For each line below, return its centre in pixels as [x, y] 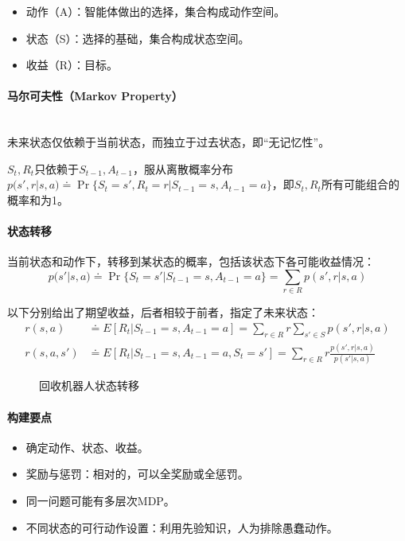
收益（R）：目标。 [72, 65]
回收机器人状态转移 [89, 385]
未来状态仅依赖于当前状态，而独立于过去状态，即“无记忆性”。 [169, 142]
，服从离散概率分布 [183, 168]
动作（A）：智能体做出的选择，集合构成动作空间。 [156, 11]
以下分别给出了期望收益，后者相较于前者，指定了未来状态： [163, 312]
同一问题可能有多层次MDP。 [100, 500]
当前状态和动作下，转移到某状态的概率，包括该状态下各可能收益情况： [191, 261]
